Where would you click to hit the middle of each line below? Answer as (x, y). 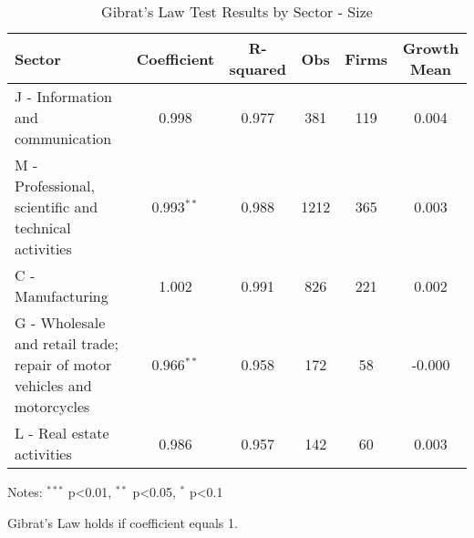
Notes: (25, 491)
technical (43, 228)
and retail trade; (67, 343)
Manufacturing (62, 296)
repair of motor (63, 364)
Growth (431, 48)
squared (258, 69)
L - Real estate (62, 433)
